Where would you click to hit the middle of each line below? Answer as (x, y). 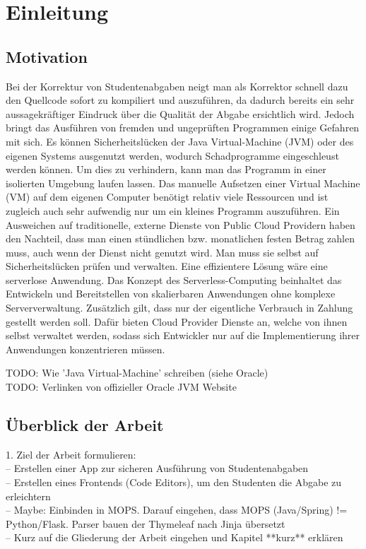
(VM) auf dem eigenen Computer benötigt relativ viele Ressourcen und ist (167, 197)
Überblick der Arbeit (85, 425)
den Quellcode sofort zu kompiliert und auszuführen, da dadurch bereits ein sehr (180, 100)
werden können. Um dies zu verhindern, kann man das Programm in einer (166, 169)
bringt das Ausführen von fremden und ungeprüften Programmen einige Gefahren (183, 128)
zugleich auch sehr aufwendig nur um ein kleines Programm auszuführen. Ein (173, 210)
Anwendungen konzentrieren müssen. (85, 349)
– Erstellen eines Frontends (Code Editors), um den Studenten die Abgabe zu (174, 482)
